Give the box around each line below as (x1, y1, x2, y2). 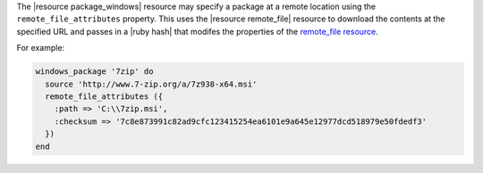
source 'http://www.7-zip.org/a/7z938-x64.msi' (45, 78, 258, 89)
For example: (16, 43, 65, 54)
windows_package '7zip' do (35, 67, 154, 77)
